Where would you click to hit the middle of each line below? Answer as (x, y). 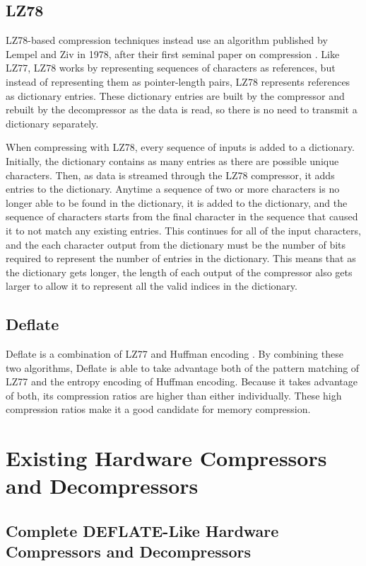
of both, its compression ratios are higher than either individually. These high (174, 395)
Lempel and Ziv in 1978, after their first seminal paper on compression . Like (173, 53)
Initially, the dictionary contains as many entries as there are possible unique (172, 160)
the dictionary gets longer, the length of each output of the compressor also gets (179, 272)
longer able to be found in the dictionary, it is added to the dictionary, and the (177, 202)
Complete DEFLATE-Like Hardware (142, 531)
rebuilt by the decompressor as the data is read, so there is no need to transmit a (182, 109)
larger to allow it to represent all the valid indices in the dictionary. (152, 286)
